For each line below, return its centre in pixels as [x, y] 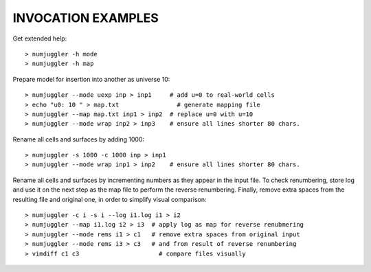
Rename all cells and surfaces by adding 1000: [78, 139]
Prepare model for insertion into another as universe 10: [91, 79]
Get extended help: [40, 38]
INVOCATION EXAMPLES [86, 18]
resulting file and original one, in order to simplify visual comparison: [110, 199]
